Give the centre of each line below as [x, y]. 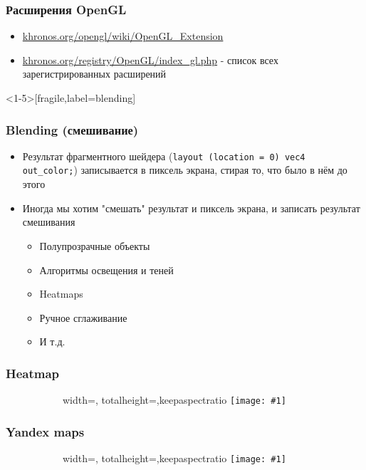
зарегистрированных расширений [94, 74]
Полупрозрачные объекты [95, 245]
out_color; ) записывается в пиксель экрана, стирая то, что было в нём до [185, 170]
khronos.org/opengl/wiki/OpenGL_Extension [123, 36]
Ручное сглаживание [83, 317]
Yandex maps [45, 431]
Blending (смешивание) [72, 129]
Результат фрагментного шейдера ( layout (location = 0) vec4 [164, 156]
